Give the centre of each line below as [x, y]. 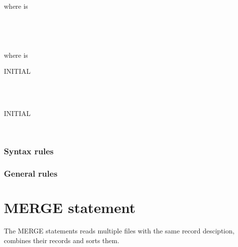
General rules [31, 173]
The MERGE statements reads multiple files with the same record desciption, [119, 231]
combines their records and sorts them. [62, 240]
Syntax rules [29, 151]
